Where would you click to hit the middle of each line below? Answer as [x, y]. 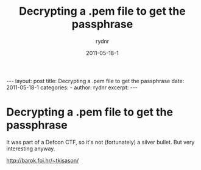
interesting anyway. [31, 149]
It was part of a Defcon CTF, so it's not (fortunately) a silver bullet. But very [100, 142]
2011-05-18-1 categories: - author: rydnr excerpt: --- [72, 87]
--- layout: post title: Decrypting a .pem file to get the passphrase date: [95, 81]
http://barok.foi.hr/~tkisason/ [43, 160]
